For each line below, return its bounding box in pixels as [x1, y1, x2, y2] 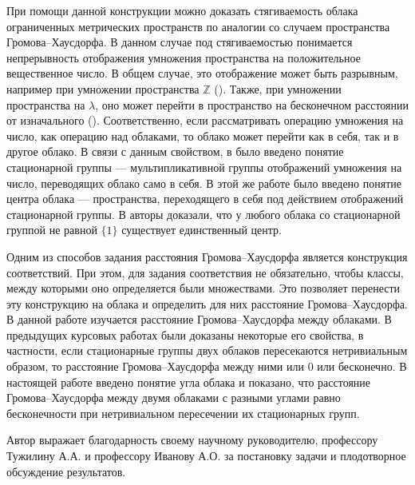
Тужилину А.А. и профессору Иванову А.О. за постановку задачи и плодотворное [6, 447, 406, 464]
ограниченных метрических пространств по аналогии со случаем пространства [6, 18, 390, 34]
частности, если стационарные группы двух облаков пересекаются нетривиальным [6, 342, 408, 359]
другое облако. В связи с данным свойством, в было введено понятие [6, 143, 344, 160]
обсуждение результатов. [6, 463, 126, 479]
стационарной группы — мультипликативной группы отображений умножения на [6, 158, 402, 175]
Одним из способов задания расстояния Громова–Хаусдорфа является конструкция [6, 248, 408, 264]
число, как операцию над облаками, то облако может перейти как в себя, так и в [6, 127, 399, 144]
